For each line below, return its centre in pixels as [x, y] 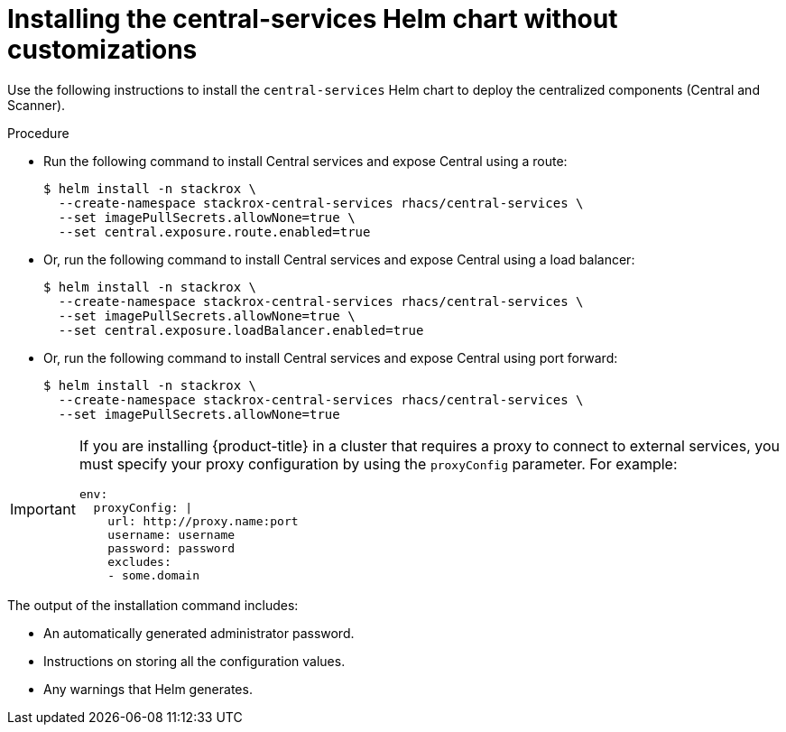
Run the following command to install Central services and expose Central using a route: [305, 161]
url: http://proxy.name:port [203, 521]
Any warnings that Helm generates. [148, 689]
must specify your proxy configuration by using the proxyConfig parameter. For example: [378, 463]
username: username [171, 534]
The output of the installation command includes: [153, 605]
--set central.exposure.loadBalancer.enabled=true [241, 330]
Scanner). [37, 105]
